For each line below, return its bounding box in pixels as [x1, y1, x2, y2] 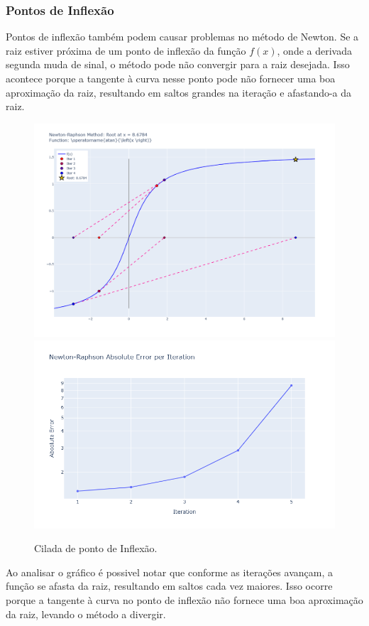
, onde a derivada [277, 43, 352, 58]
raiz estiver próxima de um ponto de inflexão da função [6, 43, 246, 58]
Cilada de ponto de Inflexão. [34, 541, 158, 556]
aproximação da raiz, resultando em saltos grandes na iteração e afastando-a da [6, 85, 352, 99]
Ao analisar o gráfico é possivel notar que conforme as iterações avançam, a [6, 564, 333, 579]
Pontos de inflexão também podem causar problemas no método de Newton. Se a [6, 29, 359, 44]
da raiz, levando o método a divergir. [6, 606, 166, 621]
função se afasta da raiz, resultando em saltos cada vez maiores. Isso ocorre [6, 578, 333, 593]
